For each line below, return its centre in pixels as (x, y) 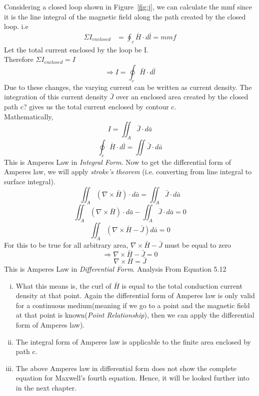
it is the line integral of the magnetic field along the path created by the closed (125, 16)
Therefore (19, 59)
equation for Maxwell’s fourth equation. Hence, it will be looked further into (132, 378)
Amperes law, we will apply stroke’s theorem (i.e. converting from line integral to (128, 172)
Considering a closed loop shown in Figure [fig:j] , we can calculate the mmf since (128, 6)
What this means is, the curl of (63, 285)
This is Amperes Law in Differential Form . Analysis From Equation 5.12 (115, 268)
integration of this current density (56, 97)
